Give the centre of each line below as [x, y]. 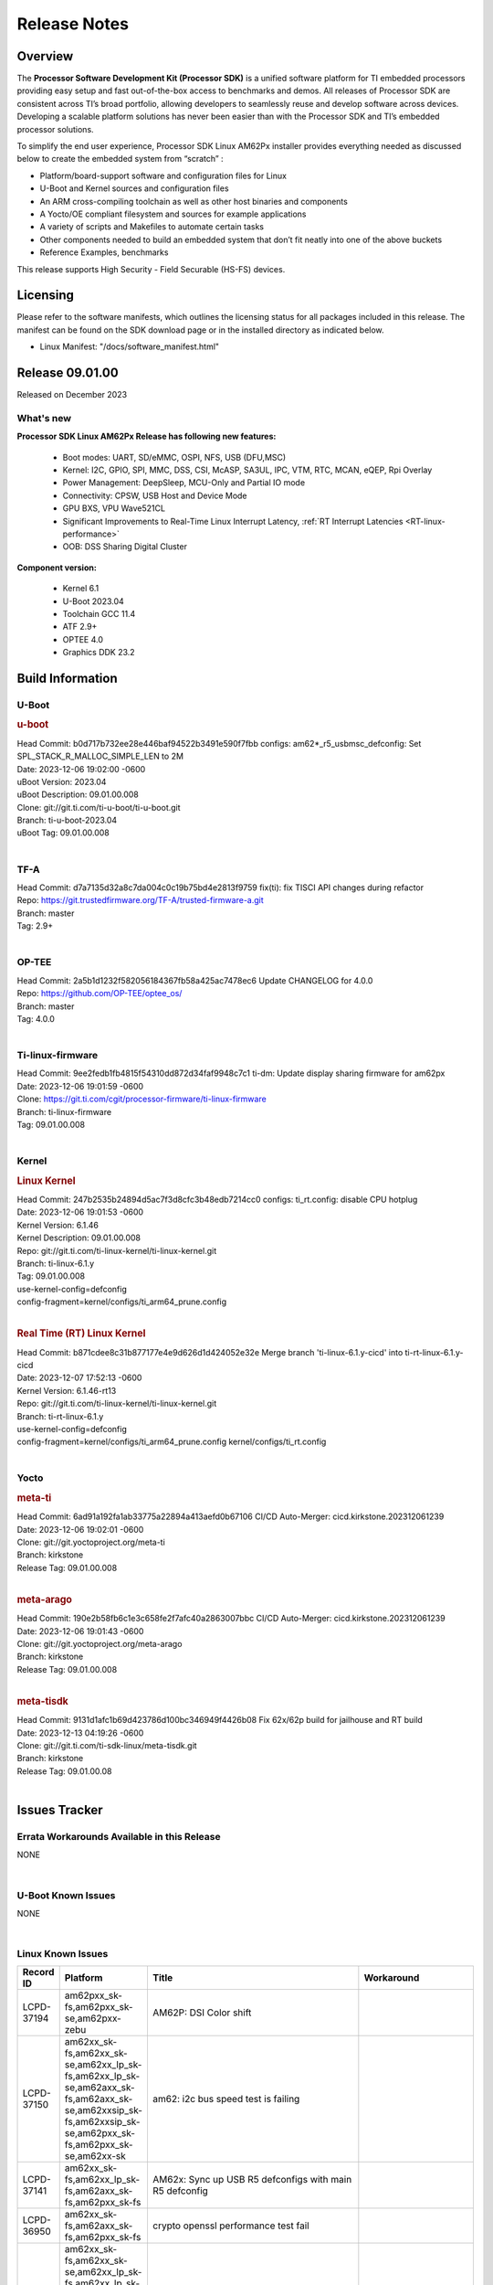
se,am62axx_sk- [100, 2088]
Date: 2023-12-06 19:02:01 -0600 [80, 1529]
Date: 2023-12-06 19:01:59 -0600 [80, 1086]
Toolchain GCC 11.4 [99, 613]
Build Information [67, 678]
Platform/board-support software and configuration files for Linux [163, 175]
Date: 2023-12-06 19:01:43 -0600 [80, 1631]
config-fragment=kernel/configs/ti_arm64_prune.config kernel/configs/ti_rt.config [172, 1442]
